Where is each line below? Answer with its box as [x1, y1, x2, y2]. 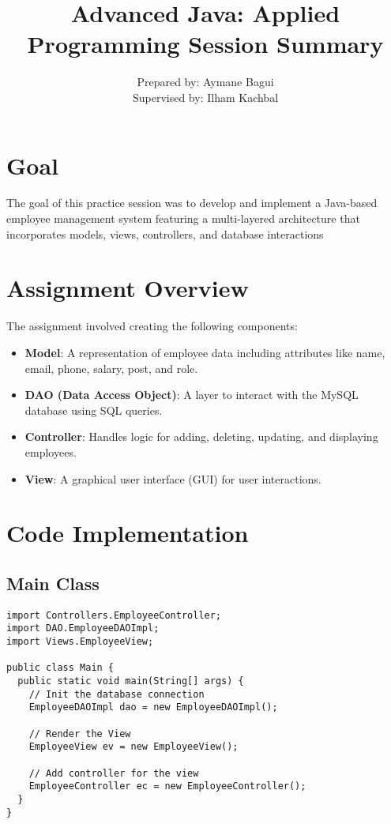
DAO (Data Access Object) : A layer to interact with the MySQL [24, 386, 359, 403]
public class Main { [6, 662, 115, 674]
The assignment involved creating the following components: [6, 318, 298, 334]
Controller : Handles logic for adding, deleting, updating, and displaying [24, 428, 378, 445]
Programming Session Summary [27, 28, 384, 60]
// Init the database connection [28, 688, 205, 700]
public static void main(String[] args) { [17, 675, 244, 687]
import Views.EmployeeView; [6, 635, 154, 647]
